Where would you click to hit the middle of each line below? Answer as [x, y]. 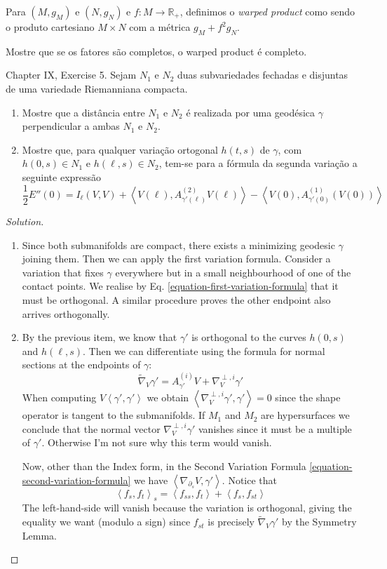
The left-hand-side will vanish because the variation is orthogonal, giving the [187, 508]
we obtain [168, 397]
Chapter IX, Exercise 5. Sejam [71, 75]
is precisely [231, 522]
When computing [59, 397]
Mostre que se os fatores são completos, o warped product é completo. [156, 51]
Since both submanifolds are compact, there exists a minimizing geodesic [178, 245]
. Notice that [249, 480]
